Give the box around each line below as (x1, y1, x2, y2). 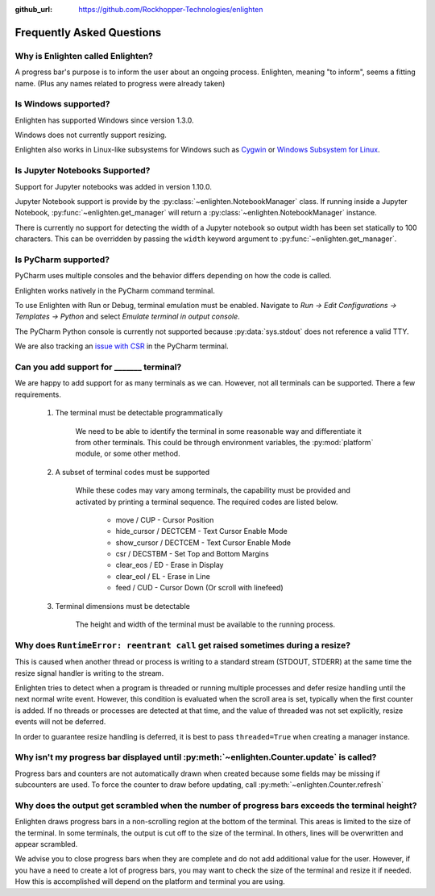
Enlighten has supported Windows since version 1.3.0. (14, 115, 194, 125)
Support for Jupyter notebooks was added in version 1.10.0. (14, 181, 213, 191)
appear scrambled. (14, 839, 78, 848)
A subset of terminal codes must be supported (55, 467, 210, 477)
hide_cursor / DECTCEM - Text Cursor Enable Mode (115, 527, 288, 536)
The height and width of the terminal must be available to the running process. (75, 619, 336, 629)
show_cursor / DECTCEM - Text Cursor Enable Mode (115, 537, 292, 548)
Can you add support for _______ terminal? (14, 361, 182, 373)
